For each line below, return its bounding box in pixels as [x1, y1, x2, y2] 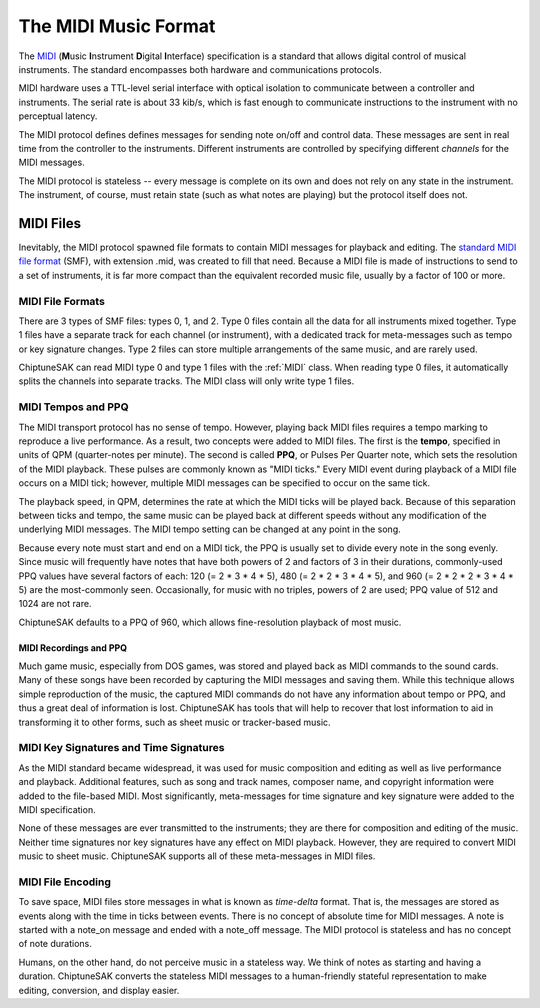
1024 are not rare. [18, 598, 92, 610]
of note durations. [18, 938, 92, 950]
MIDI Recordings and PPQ [18, 641, 128, 654]
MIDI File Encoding [18, 875, 112, 889]
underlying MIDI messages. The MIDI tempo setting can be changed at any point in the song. [18, 523, 401, 535]
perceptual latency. [18, 110, 98, 122]
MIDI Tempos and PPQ [18, 400, 129, 414]
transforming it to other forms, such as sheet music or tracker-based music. [18, 716, 331, 728]
